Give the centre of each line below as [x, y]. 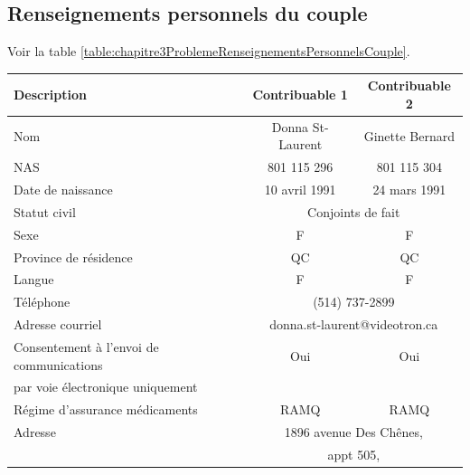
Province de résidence [73, 256]
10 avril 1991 [300, 190]
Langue [34, 279]
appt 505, [354, 454]
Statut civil [45, 211]
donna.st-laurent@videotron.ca [354, 324]
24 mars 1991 [409, 190]
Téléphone [42, 302]
